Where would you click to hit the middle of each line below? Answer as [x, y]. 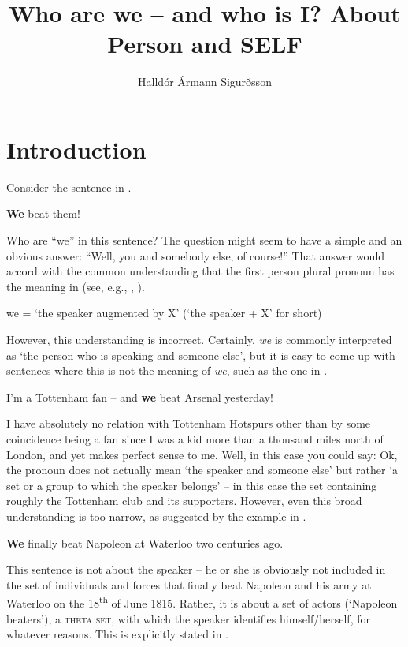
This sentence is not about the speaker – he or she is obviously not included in [196, 569]
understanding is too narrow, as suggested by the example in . [156, 516]
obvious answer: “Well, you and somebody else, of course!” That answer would [196, 255]
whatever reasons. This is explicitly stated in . [118, 634]
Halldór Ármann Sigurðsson [205, 82]
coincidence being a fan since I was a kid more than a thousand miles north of [195, 438]
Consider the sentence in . [69, 187]
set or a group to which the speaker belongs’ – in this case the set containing [192, 485]
